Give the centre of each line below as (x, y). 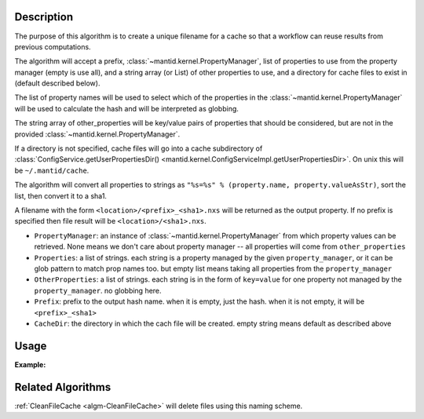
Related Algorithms (63, 387)
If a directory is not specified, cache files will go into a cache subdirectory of (139, 148)
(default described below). (57, 83)
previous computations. (53, 46)
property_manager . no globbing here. (98, 290)
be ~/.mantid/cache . (52, 170)
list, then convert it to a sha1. (61, 195)
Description (44, 17)
